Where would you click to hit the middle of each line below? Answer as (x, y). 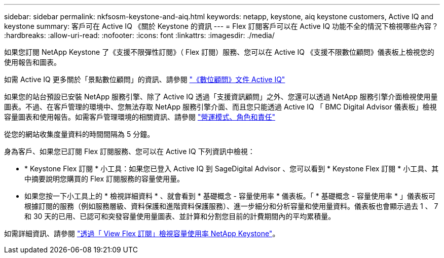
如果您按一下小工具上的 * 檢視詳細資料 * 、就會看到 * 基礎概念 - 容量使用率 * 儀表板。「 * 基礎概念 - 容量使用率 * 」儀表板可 (230, 196)
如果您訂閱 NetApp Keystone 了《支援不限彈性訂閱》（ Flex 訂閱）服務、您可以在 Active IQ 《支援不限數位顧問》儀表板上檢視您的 (219, 52)
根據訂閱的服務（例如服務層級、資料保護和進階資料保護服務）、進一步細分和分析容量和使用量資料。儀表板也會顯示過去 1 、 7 (231, 206)
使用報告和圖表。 (32, 62)
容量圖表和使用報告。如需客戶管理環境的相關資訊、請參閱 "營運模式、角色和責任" (140, 117)
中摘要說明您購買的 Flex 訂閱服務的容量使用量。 (104, 179)
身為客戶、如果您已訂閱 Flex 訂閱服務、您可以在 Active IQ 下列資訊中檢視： (129, 151)
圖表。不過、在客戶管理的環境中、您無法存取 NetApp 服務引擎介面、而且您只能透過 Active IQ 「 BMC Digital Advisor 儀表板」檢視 (220, 107)
